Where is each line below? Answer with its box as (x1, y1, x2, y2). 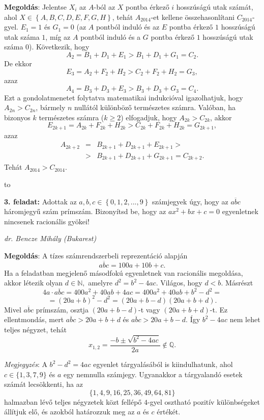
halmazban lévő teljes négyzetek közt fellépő (4, 396, 142, 407)
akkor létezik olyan (4, 277, 63, 288)
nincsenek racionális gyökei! (4, 216, 90, 226)
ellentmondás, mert (4, 314, 64, 325)
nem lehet (229, 314, 260, 325)
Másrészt (225, 277, 253, 288)
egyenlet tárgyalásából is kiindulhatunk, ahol (93, 359, 233, 369)
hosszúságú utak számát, (176, 2, 253, 12)
